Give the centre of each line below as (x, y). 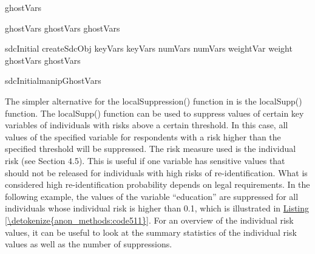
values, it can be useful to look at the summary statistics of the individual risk (151, 232)
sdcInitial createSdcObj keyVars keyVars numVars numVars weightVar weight (149, 48)
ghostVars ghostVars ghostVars (63, 28)
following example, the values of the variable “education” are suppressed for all (152, 196)
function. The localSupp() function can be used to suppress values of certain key (154, 113)
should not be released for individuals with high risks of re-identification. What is (156, 172)
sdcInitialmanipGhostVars (53, 81)
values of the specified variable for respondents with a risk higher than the (143, 136)
